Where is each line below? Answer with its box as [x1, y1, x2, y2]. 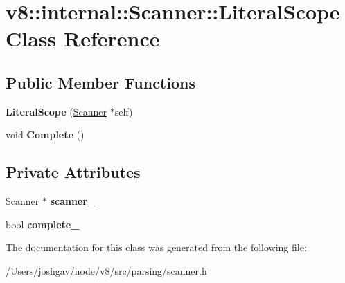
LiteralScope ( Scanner [6, 104, 107, 118]
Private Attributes [6, 161, 141, 183]
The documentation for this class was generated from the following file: [6, 240, 307, 255]
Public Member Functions [6, 71, 195, 93]
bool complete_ [6, 217, 80, 231]
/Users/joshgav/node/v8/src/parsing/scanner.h [6, 263, 207, 277]
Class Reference [6, 24, 160, 53]
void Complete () [6, 127, 85, 142]
